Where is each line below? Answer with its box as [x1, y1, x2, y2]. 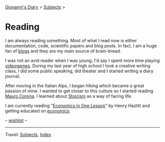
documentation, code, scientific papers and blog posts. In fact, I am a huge [5, 43, 157, 49]
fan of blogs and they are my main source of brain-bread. [5, 48, 121, 54]
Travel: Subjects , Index [5, 131, 52, 137]
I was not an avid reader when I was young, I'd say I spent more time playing [5, 57, 160, 63]
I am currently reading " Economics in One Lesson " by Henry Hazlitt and [5, 103, 150, 109]
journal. [5, 73, 21, 79]
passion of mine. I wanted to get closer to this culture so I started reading [5, 88, 154, 94]
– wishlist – [5, 117, 27, 123]
